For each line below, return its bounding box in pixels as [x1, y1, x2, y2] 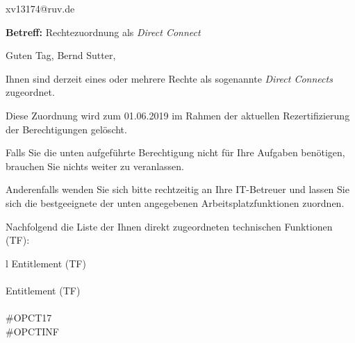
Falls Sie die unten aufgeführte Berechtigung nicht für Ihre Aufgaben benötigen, [6, 145, 345, 160]
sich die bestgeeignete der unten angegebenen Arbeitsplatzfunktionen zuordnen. [6, 195, 345, 210]
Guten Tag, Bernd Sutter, [6, 48, 116, 62]
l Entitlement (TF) [6, 256, 86, 270]
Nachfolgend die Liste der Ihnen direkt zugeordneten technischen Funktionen [6, 219, 333, 233]
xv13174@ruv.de [6, 1, 75, 15]
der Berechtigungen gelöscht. [6, 122, 127, 136]
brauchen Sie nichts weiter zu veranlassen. [6, 158, 184, 173]
